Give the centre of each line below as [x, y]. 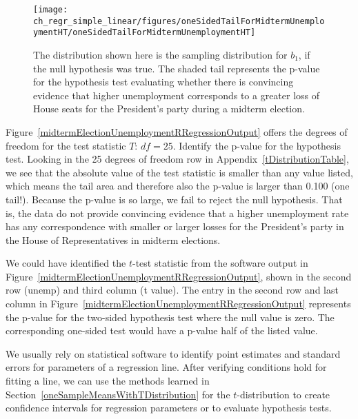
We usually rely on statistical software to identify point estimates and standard [173, 353]
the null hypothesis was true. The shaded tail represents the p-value [177, 68]
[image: [51, 10]
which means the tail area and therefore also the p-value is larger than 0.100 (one [178, 186]
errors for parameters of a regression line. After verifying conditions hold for [166, 367]
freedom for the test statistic [66, 145]
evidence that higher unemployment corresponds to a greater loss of [177, 95]
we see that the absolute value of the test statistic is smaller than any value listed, [179, 172]
